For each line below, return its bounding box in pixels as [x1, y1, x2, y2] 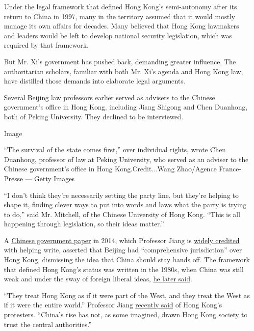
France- [219, 164, 241, 174]
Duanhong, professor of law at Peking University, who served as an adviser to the [4, 154, 249, 164]
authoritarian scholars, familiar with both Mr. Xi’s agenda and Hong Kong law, [4, 66, 243, 76]
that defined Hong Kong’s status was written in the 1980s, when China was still [4, 264, 244, 274]
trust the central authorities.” [4, 319, 92, 329]
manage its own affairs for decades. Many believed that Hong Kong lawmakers [4, 21, 239, 31]
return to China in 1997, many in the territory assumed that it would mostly [4, 11, 235, 21]
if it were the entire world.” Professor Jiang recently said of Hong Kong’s [4, 300, 222, 310]
